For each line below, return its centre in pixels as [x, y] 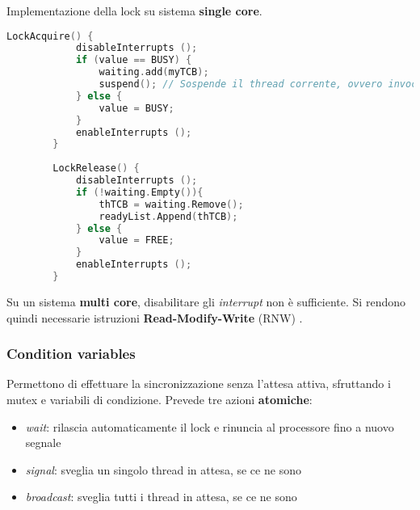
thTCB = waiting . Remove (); [171, 204]
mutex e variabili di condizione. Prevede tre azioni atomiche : [160, 399]
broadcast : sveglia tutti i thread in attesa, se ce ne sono [161, 497]
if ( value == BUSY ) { [134, 60]
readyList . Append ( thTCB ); [168, 216]
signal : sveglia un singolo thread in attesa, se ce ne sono [163, 469]
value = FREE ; [136, 240]
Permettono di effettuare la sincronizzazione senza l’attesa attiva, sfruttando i [199, 384]
